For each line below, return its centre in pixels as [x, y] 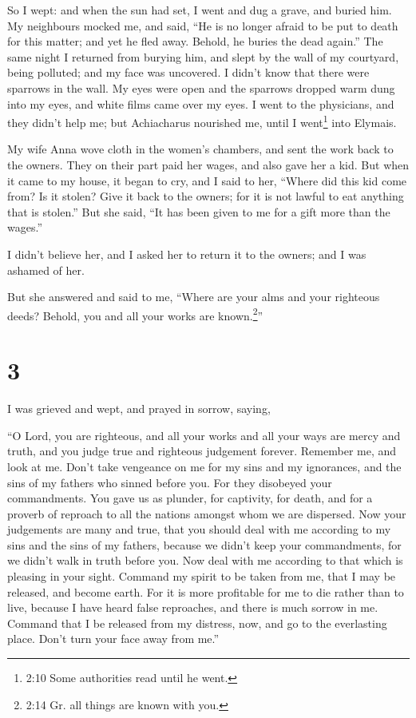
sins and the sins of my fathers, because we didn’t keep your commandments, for [204, 544]
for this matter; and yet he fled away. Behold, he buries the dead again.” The [195, 41]
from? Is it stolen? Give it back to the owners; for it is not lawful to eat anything [206, 196]
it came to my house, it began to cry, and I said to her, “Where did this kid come [207, 180]
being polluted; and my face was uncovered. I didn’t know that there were [188, 72]
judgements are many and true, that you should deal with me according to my [199, 529]
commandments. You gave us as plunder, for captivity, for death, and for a [190, 498]
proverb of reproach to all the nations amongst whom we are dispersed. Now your [207, 513]
